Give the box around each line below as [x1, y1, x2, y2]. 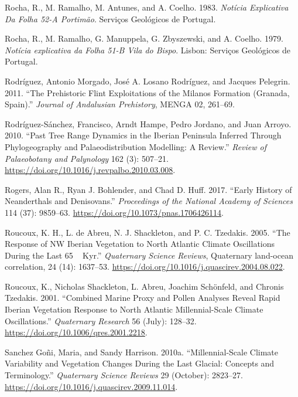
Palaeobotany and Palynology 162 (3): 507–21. [5, 152, 169, 164]
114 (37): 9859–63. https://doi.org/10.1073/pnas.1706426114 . [5, 206, 224, 218]
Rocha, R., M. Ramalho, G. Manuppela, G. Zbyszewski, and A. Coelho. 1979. [5, 32, 283, 45]
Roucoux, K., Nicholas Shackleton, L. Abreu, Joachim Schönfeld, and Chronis [5, 280, 284, 292]
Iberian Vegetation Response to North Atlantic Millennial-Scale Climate [5, 303, 263, 315]
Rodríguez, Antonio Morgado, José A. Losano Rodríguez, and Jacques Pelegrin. [5, 74, 290, 87]
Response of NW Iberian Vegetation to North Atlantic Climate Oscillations [5, 237, 275, 250]
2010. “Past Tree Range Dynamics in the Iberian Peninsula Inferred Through [5, 129, 282, 141]
